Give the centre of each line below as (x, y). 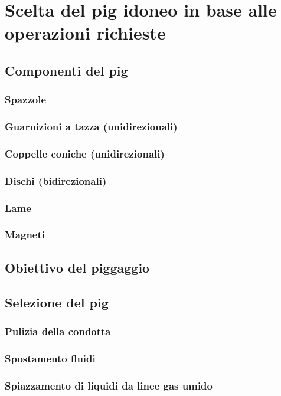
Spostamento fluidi (50, 358)
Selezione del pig (57, 302)
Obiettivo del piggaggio (77, 267)
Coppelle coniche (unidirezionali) (85, 153)
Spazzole (26, 99)
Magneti (25, 235)
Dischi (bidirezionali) (56, 180)
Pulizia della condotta (58, 331)
